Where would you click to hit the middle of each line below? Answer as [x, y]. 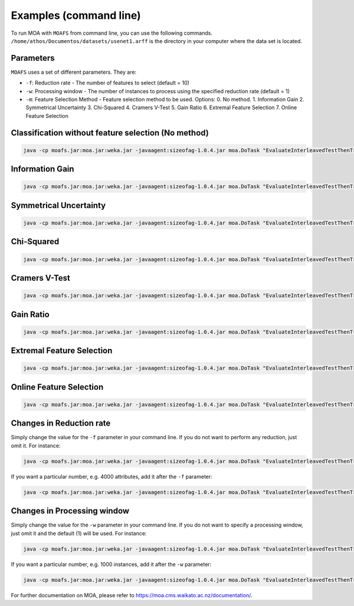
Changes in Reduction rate [61, 424]
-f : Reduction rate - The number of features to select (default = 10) [108, 83]
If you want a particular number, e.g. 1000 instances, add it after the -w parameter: [111, 564]
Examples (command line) [76, 15]
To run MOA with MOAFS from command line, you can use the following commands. [112, 33]
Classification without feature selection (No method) [110, 133]
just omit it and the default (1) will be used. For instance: [79, 533]
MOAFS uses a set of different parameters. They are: [74, 72]
